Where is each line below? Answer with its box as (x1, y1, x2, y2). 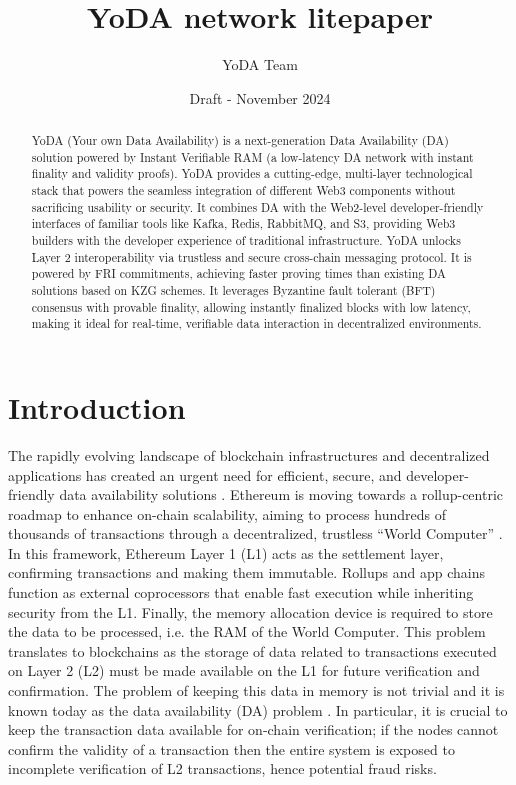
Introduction (8, 386, 186, 427)
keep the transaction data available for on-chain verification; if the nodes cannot (8, 719, 499, 740)
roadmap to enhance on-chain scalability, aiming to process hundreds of (8, 503, 446, 524)
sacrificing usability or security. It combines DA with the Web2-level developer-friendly (31, 198, 484, 215)
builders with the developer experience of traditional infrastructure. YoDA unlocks (31, 232, 461, 249)
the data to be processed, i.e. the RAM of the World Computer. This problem (8, 621, 486, 642)
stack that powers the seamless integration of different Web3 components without (31, 182, 456, 199)
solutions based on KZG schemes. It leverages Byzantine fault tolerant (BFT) (31, 282, 436, 299)
